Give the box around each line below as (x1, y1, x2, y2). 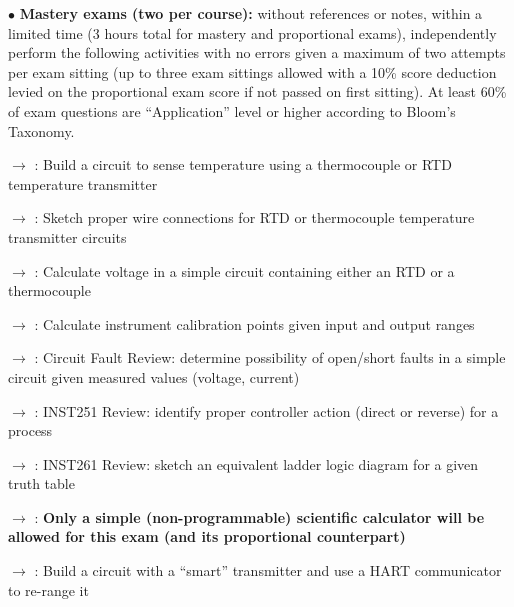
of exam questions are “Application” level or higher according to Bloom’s (8, 100, 456, 121)
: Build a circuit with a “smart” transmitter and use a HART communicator (34, 560, 502, 581)
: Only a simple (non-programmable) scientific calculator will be (34, 506, 485, 527)
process (8, 420, 53, 441)
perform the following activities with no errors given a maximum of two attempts (8, 42, 506, 63)
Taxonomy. (8, 120, 75, 141)
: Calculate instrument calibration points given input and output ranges (34, 313, 475, 334)
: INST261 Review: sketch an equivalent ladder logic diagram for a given (34, 453, 479, 474)
